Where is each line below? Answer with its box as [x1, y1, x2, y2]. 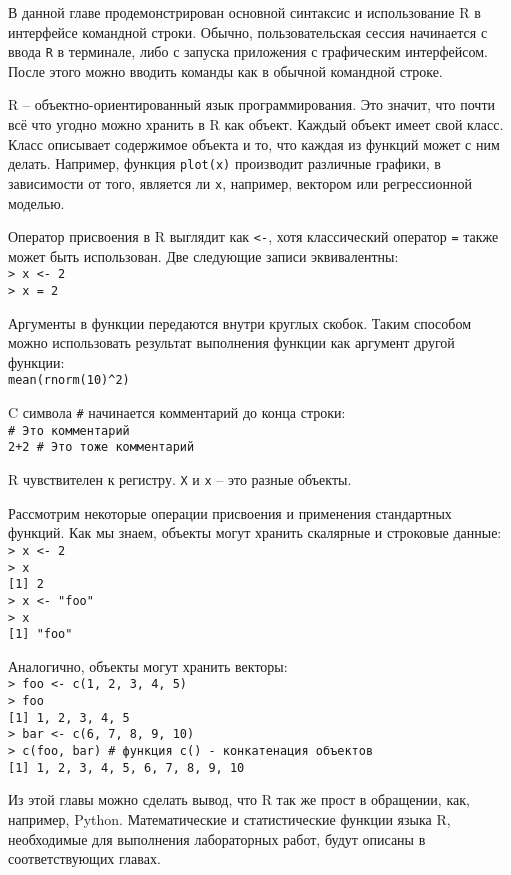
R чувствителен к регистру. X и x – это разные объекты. [8, 469, 352, 490]
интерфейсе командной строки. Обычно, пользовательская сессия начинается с [8, 21, 488, 42]
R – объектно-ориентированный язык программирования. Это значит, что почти [8, 94, 495, 115]
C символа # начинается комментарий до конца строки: [8, 402, 346, 423]
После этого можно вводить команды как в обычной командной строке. [8, 60, 443, 81]
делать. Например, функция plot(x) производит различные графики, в [8, 153, 441, 174]
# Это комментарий [8, 423, 130, 438]
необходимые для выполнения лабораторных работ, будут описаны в [8, 828, 426, 849]
